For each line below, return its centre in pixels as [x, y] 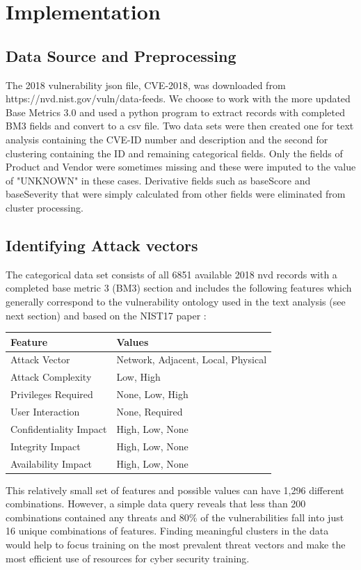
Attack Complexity [51, 377]
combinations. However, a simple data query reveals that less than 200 [156, 504]
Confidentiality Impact [59, 428]
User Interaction [45, 411]
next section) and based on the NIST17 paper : [106, 315]
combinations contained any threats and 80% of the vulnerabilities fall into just [175, 517]
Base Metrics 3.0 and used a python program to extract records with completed [175, 112]
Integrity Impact [46, 446]
